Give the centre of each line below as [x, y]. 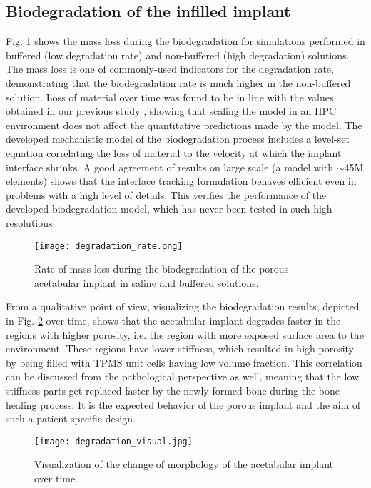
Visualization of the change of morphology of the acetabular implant [184, 464]
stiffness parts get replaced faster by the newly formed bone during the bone [173, 390]
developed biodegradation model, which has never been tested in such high [169, 209]
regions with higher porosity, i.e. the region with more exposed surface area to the [185, 334]
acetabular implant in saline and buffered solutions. [147, 282]
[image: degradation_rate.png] [108, 246]
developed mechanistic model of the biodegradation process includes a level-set [178, 139]
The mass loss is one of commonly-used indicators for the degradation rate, [170, 69]
